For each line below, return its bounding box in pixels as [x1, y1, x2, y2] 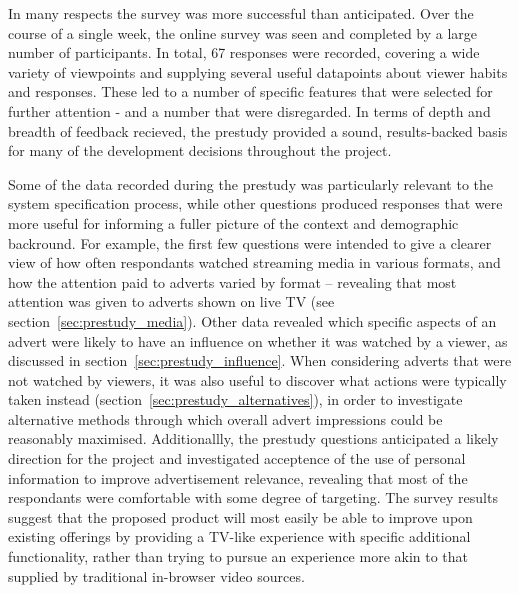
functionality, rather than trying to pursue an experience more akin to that [8, 546, 469, 567]
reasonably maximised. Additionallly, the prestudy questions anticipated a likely [8, 428, 499, 449]
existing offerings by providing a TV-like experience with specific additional [8, 526, 471, 547]
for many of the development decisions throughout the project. [8, 140, 392, 161]
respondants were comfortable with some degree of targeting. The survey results [8, 487, 498, 508]
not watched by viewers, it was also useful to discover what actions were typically [8, 369, 507, 390]
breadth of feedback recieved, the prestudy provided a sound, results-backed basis [8, 120, 508, 141]
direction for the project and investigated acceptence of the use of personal [8, 448, 466, 469]
